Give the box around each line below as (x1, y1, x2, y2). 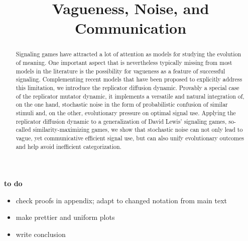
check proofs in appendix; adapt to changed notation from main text (16, 195, 227, 205)
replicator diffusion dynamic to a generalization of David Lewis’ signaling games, (16, 117, 227, 125)
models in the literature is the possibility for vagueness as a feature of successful (16, 66, 225, 75)
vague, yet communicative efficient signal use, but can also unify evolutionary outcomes (16, 133, 244, 142)
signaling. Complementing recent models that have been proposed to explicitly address (16, 75, 242, 84)
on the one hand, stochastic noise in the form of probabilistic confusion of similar (16, 100, 228, 109)
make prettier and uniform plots (16, 212, 115, 222)
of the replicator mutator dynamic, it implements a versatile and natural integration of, (16, 92, 244, 100)
